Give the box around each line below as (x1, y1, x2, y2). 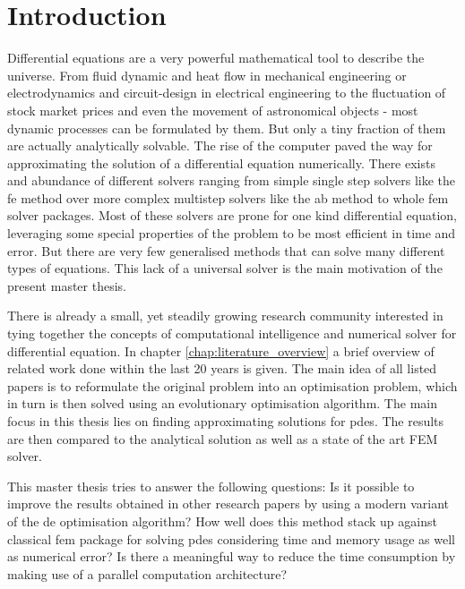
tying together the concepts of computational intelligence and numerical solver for (7, 324, 457, 343)
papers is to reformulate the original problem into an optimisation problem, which (7, 376, 458, 395)
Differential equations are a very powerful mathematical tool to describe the (7, 48, 425, 67)
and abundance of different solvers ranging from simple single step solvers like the (7, 171, 456, 190)
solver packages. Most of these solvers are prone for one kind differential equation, (7, 206, 457, 225)
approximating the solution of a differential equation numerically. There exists (7, 153, 435, 172)
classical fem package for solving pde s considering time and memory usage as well (7, 529, 455, 548)
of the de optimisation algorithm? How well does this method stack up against (7, 511, 437, 530)
